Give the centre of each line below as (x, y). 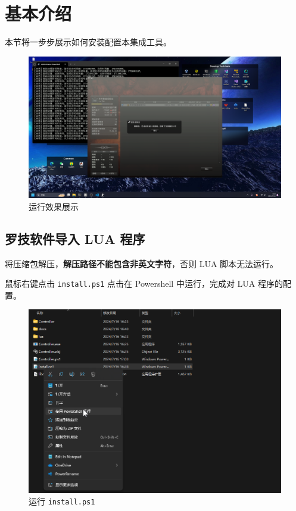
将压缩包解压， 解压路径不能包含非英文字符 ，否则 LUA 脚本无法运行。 (142, 263)
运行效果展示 (54, 206)
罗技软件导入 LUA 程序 (75, 238)
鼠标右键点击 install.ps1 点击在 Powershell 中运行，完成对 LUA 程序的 (144, 283)
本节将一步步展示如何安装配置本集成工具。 (88, 42)
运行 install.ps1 (62, 501)
